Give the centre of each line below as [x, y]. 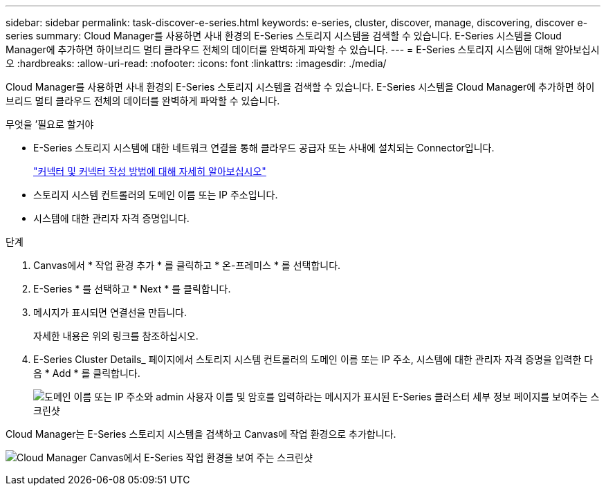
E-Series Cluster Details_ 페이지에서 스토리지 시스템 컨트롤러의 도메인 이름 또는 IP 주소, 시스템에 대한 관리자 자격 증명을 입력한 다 [313, 359]
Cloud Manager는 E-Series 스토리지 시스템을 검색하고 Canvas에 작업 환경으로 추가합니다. [201, 434]
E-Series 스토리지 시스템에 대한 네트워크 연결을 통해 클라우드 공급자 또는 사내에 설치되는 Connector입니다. [264, 148]
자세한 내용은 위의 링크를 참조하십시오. [116, 336]
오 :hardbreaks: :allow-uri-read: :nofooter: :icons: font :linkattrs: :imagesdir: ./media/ [196, 63]
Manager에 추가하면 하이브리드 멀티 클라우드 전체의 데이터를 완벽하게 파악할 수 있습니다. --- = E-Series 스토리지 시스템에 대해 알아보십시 [303, 49]
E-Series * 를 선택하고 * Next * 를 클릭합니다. [132, 289]
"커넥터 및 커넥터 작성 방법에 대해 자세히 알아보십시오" [150, 171]
